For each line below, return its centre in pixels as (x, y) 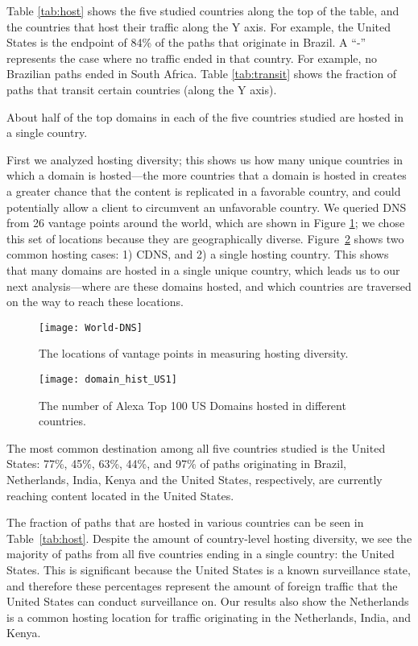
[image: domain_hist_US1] (108, 379)
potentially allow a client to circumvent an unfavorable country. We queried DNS (207, 207)
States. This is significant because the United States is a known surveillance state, (209, 569)
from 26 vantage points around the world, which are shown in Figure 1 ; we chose (206, 223)
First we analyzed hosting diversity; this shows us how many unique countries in (205, 159)
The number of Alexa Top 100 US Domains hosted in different (192, 405)
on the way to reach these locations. (95, 302)
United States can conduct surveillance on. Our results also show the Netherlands (208, 601)
